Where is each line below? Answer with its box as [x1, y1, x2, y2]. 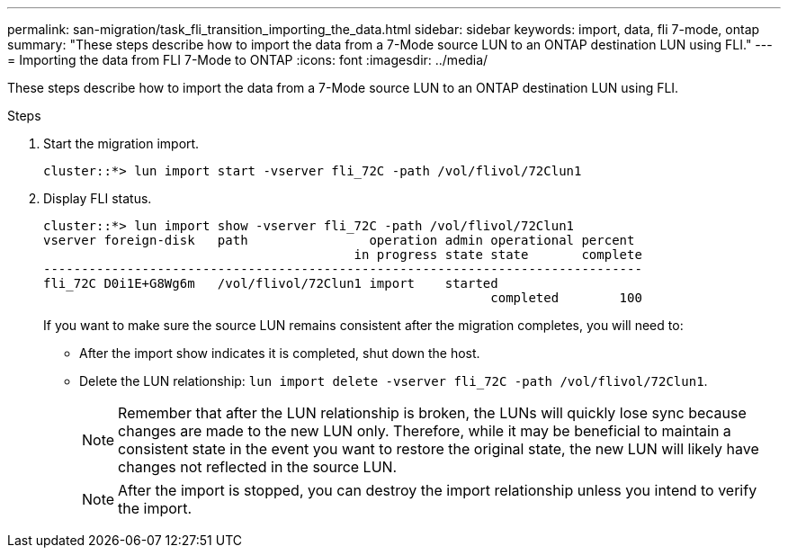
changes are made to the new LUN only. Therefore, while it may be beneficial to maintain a [118, 422, 731, 440]
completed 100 [490, 291, 642, 305]
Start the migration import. [43, 136, 200, 151]
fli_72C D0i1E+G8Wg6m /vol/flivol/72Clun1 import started [43, 276, 498, 291]
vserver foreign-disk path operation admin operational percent [43, 233, 635, 247]
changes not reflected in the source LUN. [118, 458, 398, 476]
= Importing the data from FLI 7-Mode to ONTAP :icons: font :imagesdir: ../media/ [7, 52, 488, 67]
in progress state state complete [354, 247, 642, 262]
